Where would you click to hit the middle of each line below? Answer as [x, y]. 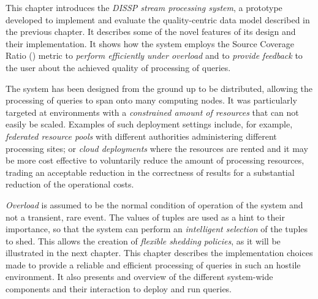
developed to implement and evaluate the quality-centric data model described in [158, 19]
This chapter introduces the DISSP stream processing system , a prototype [144, 7]
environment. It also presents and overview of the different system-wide [139, 277]
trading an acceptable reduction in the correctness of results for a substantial [150, 172]
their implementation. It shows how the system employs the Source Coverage [150, 43]
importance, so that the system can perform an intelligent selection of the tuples [157, 229]
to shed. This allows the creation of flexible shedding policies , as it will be [143, 240]
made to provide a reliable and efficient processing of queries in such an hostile [153, 264]
